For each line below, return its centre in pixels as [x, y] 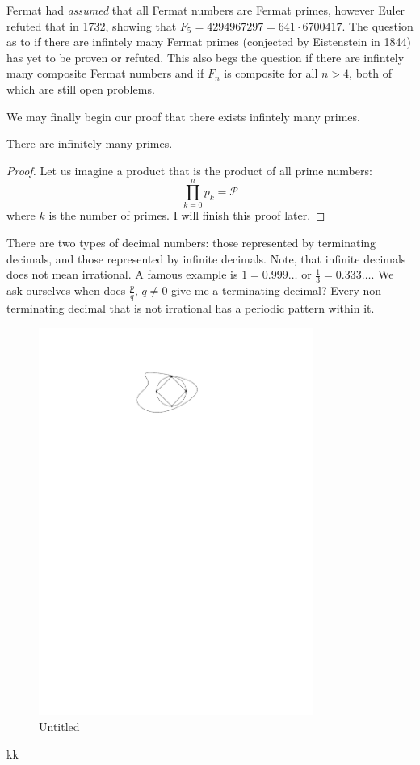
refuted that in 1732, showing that [92, 25]
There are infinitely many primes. [90, 143]
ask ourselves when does [66, 290]
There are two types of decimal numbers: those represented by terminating [191, 243]
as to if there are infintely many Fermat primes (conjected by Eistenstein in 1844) [209, 42]
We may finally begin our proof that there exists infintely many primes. [183, 116]
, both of [370, 73]
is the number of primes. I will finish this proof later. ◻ [187, 215]
